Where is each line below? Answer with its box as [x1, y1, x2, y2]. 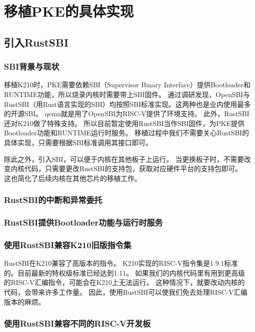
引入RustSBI [4, 34, 69, 50]
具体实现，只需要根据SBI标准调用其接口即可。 [4, 137, 153, 147]
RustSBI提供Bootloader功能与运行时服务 [4, 216, 163, 229]
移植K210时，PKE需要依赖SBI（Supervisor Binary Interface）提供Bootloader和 [4, 79, 251, 90]
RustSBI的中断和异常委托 [4, 194, 102, 206]
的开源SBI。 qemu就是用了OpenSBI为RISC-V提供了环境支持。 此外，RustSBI [4, 108, 250, 119]
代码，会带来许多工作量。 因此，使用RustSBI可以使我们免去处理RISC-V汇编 [4, 287, 248, 297]
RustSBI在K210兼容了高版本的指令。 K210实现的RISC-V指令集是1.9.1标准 [4, 258, 238, 268]
